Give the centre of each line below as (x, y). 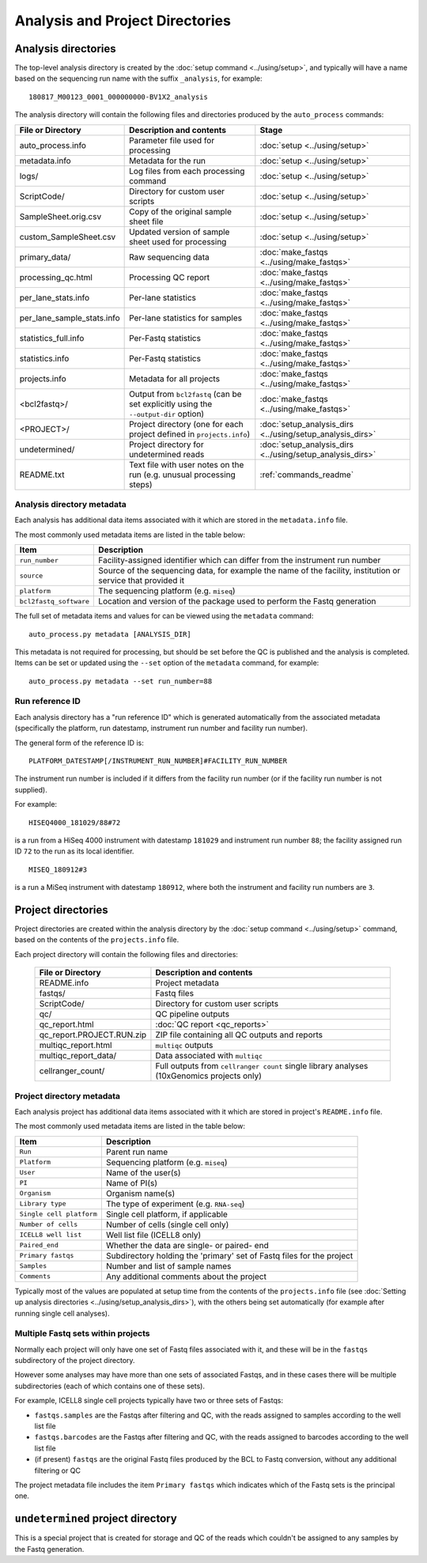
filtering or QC (57, 1470)
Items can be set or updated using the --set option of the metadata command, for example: (167, 663)
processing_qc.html (56, 277)
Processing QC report (170, 277)
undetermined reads (167, 454)
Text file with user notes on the (187, 464)
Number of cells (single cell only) (167, 1224)
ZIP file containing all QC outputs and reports (239, 1035)
